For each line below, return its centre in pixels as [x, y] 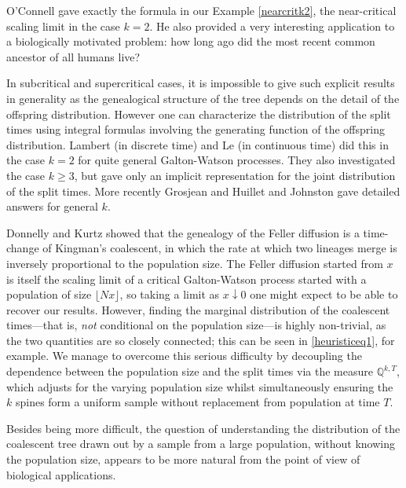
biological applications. [61, 474]
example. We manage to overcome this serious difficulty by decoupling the [184, 356]
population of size [49, 294]
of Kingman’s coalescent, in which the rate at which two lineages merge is [220, 248]
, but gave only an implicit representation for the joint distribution [235, 175]
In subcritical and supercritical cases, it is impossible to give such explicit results [201, 83]
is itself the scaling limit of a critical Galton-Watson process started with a [187, 279]
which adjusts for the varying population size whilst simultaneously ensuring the [200, 386]
